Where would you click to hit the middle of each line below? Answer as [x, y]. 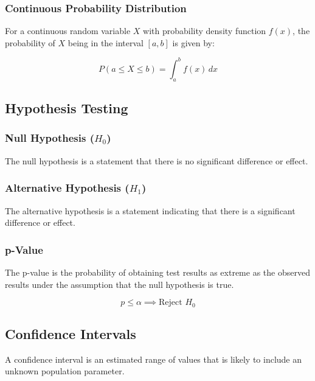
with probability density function [205, 31]
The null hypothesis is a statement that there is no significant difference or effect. [157, 160]
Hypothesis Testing [67, 108]
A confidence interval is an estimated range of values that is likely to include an [154, 359]
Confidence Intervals [71, 333]
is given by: [193, 42]
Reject [171, 303]
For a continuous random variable [68, 31]
